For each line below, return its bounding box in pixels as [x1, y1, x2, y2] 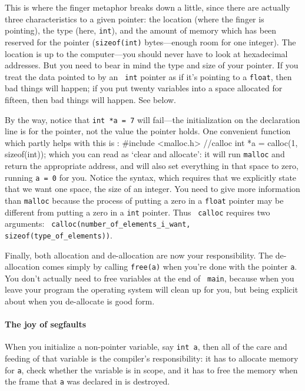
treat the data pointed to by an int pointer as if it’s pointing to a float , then [5, 70, 292, 82]
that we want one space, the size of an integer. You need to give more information [5, 183, 300, 195]
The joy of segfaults [5, 318, 87, 330]
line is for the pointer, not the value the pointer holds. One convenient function [5, 125, 291, 137]
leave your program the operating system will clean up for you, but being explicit [5, 283, 299, 296]
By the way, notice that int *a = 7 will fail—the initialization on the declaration [5, 113, 300, 125]
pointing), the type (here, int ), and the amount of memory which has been [5, 24, 277, 37]
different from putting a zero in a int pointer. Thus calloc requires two [5, 206, 270, 218]
